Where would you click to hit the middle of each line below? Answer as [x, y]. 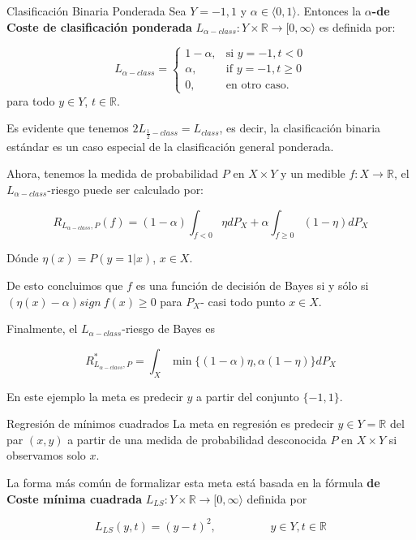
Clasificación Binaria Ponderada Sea [96, 11]
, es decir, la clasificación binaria [300, 128]
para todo [31, 100]
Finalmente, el [42, 328]
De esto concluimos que [65, 285]
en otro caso [256, 85]
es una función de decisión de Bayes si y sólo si [252, 285]
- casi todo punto [243, 301]
